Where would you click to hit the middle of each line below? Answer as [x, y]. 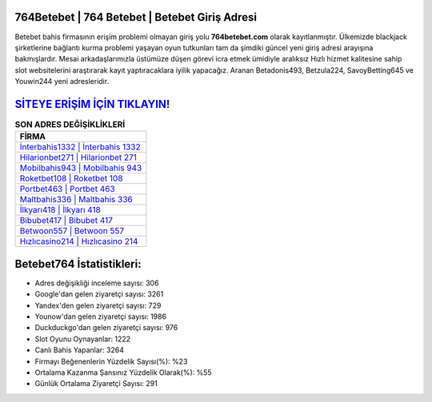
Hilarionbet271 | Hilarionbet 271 [78, 157]
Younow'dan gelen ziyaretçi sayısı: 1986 [101, 316]
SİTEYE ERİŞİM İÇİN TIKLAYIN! [92, 104]
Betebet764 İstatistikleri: [78, 264]
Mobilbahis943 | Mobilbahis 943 [81, 168]
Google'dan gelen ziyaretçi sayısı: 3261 [99, 294]
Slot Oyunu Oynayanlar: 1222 [83, 339]
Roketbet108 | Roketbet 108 [71, 178]
